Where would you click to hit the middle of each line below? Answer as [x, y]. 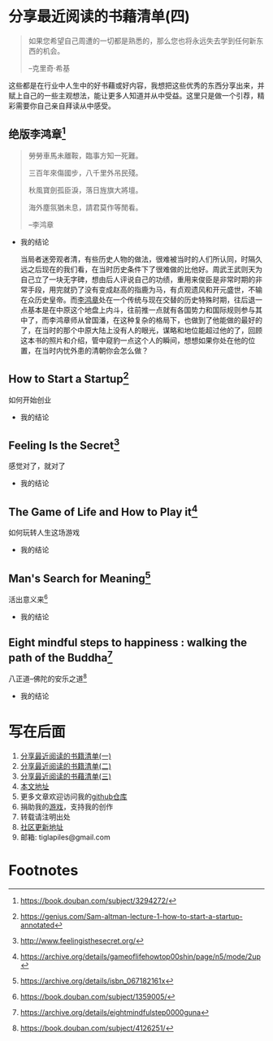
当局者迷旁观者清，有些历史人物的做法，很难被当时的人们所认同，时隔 [138, 259]
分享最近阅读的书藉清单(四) [100, 17]
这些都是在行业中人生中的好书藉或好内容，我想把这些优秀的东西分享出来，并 [136, 85]
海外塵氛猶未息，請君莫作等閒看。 [85, 207]
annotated [37, 925]
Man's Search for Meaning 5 [80, 577]
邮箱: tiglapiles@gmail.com [65, 837]
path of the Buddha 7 [61, 657]
